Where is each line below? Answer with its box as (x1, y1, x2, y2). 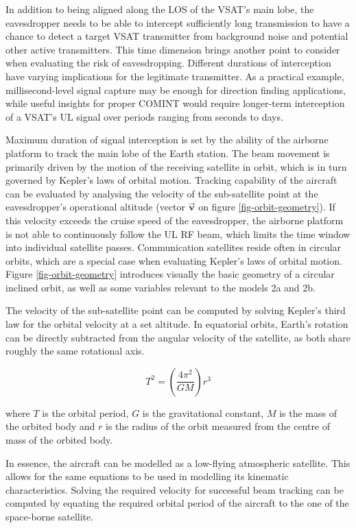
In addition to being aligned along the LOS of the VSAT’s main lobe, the (5, 2, 314, 16)
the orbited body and (5, 419, 95, 433)
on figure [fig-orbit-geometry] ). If (198, 200, 335, 214)
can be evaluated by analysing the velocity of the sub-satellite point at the (5, 186, 318, 200)
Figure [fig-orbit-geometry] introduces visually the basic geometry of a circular (5, 267, 335, 281)
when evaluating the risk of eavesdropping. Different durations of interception (5, 56, 331, 70)
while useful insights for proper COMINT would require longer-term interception (5, 96, 345, 110)
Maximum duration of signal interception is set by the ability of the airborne (5, 132, 329, 147)
